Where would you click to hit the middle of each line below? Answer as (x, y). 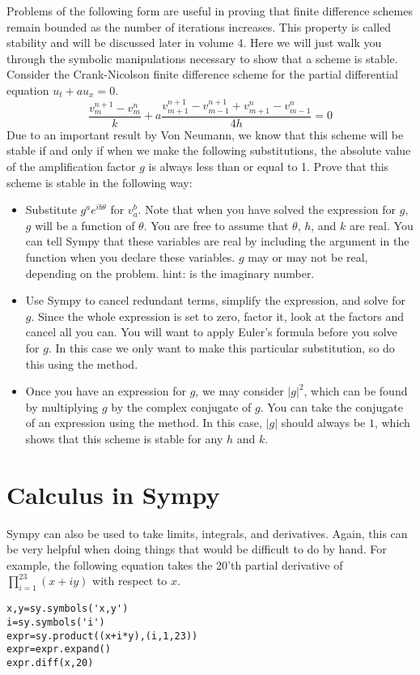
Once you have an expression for (106, 391)
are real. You (382, 225)
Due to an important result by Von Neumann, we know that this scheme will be (205, 134)
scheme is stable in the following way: (100, 182)
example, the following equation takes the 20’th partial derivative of (175, 564)
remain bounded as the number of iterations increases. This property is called (199, 26)
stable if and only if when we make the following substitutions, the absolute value (209, 150)
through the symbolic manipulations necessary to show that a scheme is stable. (202, 58)
